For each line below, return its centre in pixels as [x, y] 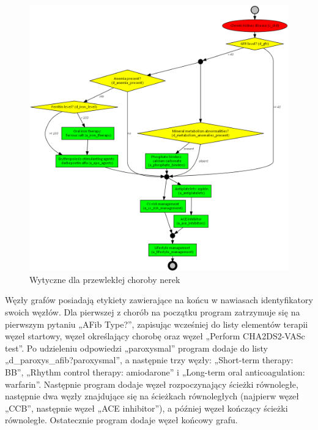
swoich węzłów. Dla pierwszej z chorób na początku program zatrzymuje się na [153, 311]
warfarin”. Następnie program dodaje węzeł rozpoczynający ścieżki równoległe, [152, 384]
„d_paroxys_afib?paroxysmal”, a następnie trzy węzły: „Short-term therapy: [149, 360]
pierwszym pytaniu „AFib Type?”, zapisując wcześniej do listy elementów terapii [157, 324]
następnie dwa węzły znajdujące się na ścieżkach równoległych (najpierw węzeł [152, 396]
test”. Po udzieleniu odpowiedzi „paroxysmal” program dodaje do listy [136, 348]
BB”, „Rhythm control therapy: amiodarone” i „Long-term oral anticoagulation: [155, 372]
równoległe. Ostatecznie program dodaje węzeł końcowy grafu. [121, 420]
